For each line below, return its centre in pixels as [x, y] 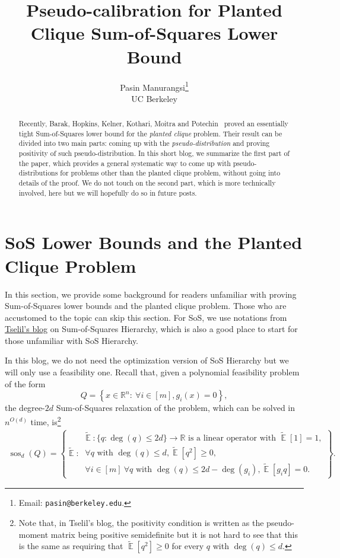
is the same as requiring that [71, 546]
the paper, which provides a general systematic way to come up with [125, 163]
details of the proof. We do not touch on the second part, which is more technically [147, 183]
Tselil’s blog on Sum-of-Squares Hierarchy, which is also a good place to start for [151, 329]
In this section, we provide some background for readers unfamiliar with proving [151, 294]
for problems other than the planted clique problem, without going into [170, 173]
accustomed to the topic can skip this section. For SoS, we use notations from [146, 317]
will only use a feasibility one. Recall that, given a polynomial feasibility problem [152, 372]
